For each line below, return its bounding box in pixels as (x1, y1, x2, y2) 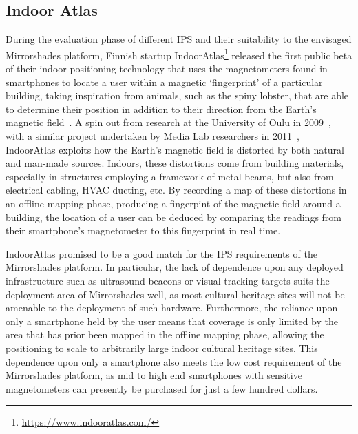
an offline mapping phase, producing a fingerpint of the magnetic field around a (6, 196, 341, 210)
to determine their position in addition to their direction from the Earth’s (6, 101, 317, 116)
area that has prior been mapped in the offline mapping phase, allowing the (6, 327, 324, 342)
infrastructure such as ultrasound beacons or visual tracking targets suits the (6, 273, 330, 287)
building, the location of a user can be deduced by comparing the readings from (6, 209, 342, 224)
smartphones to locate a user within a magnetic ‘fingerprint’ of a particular (6, 74, 323, 89)
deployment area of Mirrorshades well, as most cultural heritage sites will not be (6, 287, 345, 301)
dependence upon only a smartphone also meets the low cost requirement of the (6, 354, 342, 369)
